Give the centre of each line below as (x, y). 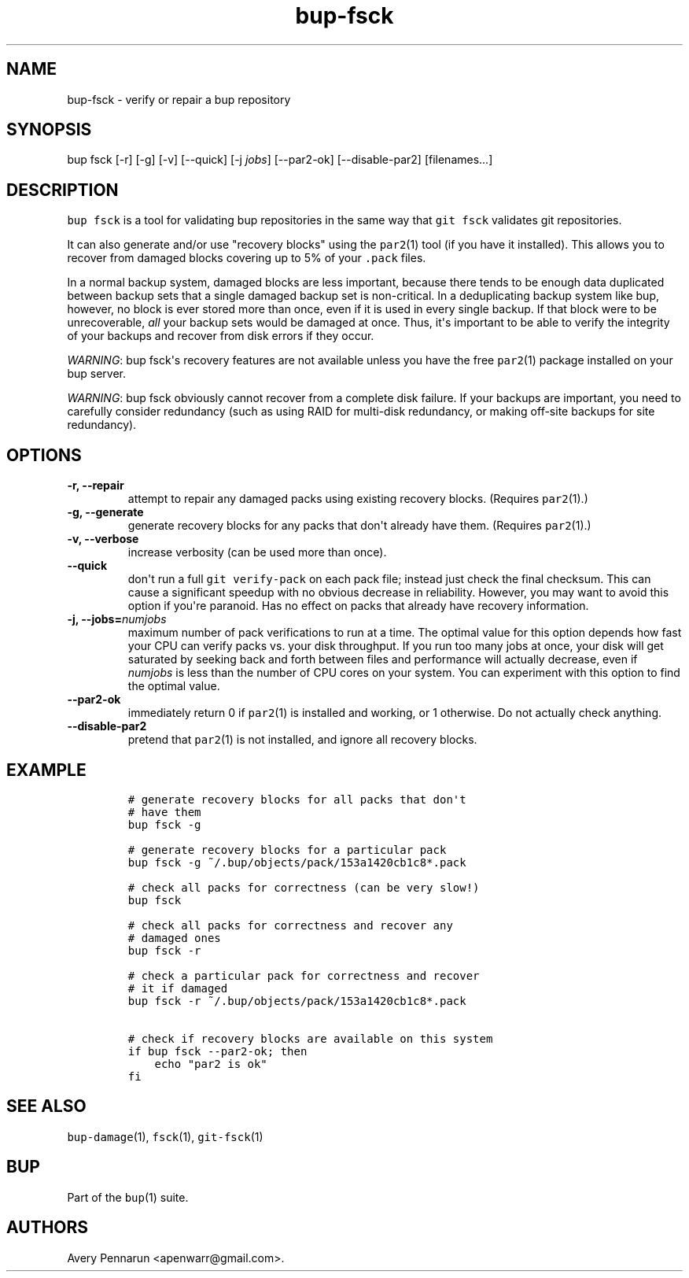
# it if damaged (178, 988)
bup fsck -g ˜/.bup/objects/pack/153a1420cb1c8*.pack (297, 862)
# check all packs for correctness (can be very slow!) (304, 887)
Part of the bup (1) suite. (128, 1197)
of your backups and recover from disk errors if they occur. (221, 336)
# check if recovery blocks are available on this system (310, 1038)
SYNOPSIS (49, 130)
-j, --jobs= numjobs (117, 619)
